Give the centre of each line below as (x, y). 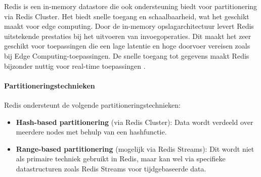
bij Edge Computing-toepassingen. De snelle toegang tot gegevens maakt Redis (127, 55)
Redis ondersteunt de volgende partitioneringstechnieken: (93, 104)
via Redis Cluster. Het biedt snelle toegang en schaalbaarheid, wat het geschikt (127, 16)
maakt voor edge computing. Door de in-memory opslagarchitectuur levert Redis (129, 26)
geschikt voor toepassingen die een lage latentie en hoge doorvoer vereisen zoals (127, 46)
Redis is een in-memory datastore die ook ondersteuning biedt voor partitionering (131, 6)
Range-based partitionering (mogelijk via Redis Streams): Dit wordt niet (135, 148)
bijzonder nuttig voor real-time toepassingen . (75, 65)
